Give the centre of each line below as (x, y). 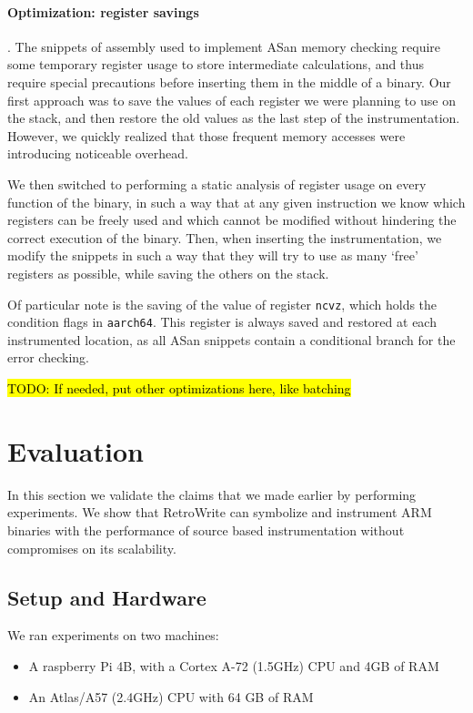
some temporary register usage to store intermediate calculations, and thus (216, 64)
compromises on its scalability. (92, 548)
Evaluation (75, 450)
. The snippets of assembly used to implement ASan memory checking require (224, 46)
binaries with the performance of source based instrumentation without (206, 530)
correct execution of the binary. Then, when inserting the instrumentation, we (225, 237)
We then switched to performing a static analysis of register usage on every (217, 183)
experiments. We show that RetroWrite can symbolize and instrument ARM (220, 512)
